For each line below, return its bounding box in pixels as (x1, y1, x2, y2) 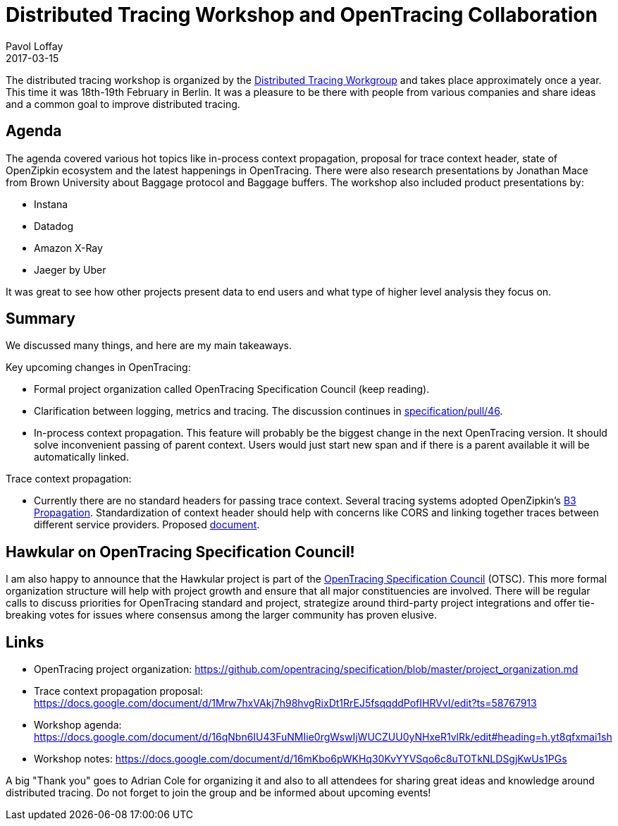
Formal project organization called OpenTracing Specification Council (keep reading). (34, 383, 430, 396)
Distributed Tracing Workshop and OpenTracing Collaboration (6, 3, 598, 27)
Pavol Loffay (6, 40, 63, 52)
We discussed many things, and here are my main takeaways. (6, 339, 292, 352)
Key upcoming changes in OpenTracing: (6, 361, 191, 374)
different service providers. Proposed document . (34, 518, 260, 531)
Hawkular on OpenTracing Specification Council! (6, 542, 355, 561)
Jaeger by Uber (34, 263, 106, 276)
